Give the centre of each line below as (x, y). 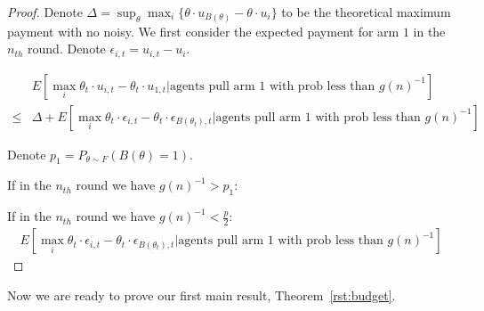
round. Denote (67, 49)
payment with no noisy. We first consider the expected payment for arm (203, 31)
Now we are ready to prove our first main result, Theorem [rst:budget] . (202, 295)
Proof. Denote (45, 12)
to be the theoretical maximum (366, 12)
